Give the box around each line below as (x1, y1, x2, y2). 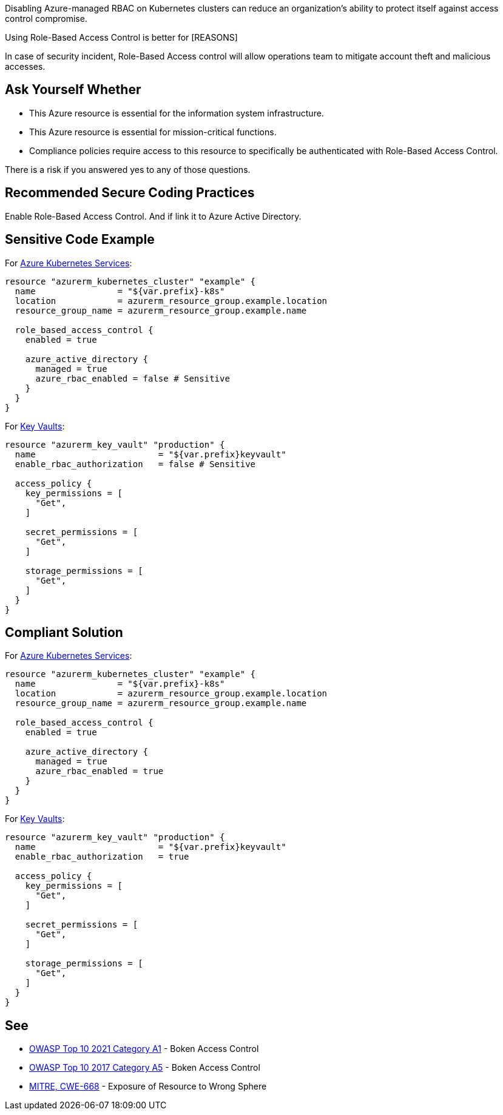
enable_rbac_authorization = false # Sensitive (15, 459, 256, 469)
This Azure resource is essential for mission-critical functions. (29, 126, 277, 137)
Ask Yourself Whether (5, 82, 141, 98)
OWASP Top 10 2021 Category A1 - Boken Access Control (29, 1043, 259, 1054)
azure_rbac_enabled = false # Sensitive (35, 373, 230, 383)
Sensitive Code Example (5, 232, 155, 248)
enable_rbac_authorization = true (15, 852, 189, 862)
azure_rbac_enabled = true (35, 766, 164, 776)
